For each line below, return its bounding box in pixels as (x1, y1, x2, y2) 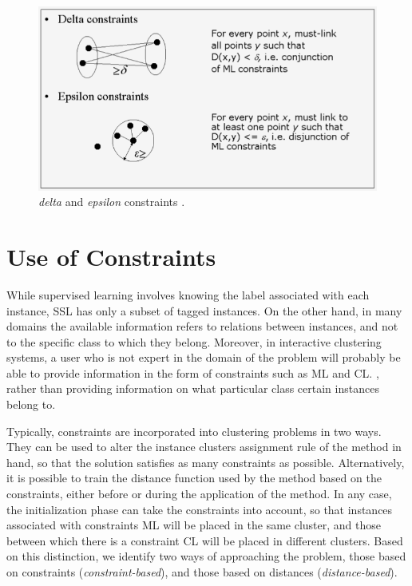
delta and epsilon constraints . (38, 193, 185, 210)
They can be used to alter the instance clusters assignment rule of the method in (6, 438, 402, 455)
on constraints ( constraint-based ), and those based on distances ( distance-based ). (6, 564, 398, 580)
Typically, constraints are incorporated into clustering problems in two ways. (6, 422, 382, 439)
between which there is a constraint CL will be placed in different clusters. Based (6, 532, 403, 548)
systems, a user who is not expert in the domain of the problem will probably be (6, 349, 401, 366)
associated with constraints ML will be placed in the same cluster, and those (6, 517, 382, 533)
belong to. (6, 396, 56, 413)
